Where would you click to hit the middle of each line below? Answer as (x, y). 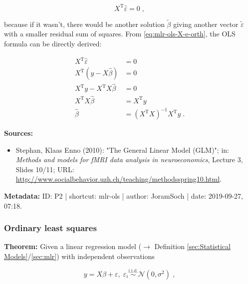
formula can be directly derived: (53, 43)
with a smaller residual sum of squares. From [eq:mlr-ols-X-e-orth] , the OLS (120, 34)
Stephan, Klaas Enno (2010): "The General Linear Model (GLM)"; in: (122, 149)
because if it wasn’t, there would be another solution (84, 24)
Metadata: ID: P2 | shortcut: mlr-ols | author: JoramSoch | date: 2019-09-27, (124, 196)
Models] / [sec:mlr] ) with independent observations (79, 256)
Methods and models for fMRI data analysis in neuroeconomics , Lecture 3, (129, 159)
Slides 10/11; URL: (45, 169)
